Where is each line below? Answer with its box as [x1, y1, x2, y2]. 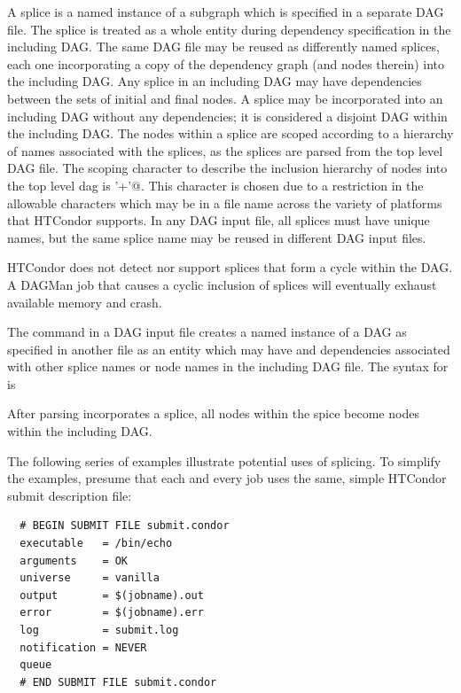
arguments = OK [20, 554, 129, 567]
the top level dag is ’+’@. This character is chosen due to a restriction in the [7, 175, 424, 194]
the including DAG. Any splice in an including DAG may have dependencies [7, 72, 422, 90]
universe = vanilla [20, 572, 160, 585]
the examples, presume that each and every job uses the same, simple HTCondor [7, 469, 447, 487]
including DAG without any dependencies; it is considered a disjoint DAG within [7, 106, 448, 125]
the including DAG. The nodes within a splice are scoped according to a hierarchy [7, 124, 454, 143]
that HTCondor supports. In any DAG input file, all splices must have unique [7, 211, 430, 230]
